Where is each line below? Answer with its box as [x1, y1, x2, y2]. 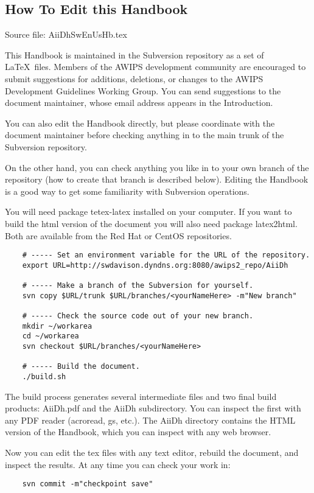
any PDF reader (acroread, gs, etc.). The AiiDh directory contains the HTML [5, 413, 296, 426]
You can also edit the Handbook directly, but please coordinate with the [5, 116, 275, 129]
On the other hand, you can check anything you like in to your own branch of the [5, 161, 309, 173]
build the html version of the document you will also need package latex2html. [5, 217, 298, 229]
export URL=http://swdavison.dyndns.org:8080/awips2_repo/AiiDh [22, 260, 288, 270]
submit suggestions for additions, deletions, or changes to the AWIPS [5, 72, 263, 85]
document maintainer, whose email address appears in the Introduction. [5, 96, 273, 109]
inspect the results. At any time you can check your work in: [5, 458, 231, 470]
